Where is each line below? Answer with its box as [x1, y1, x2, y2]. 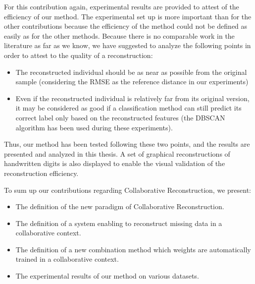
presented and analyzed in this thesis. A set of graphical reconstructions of [4, 148, 230, 159]
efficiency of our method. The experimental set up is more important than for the [4, 11, 252, 21]
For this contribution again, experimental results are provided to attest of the [4, 1, 239, 11]
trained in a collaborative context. [15, 254, 119, 264]
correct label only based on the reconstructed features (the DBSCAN [15, 112, 225, 122]
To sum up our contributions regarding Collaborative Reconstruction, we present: [4, 184, 251, 195]
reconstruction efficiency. [4, 168, 79, 178]
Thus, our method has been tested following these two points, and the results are [4, 139, 250, 149]
